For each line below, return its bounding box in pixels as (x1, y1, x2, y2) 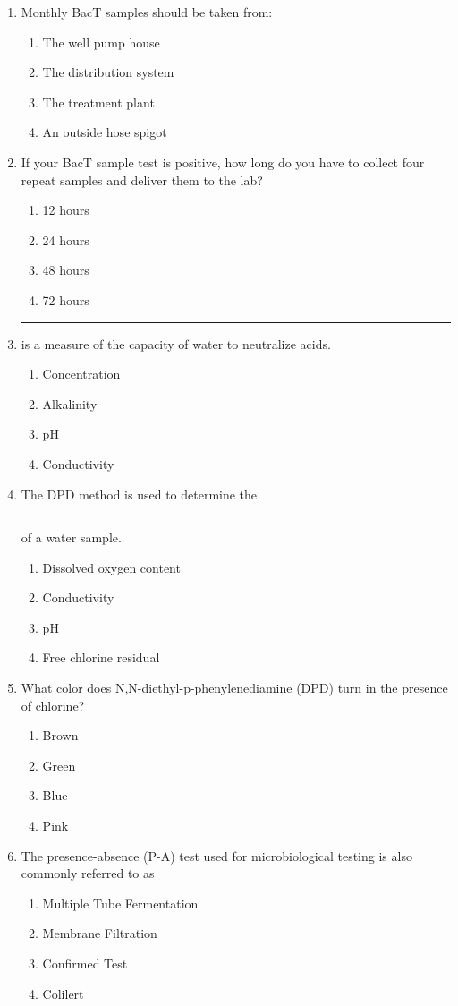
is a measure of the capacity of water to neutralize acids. (21, 334, 331, 353)
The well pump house (42, 32, 160, 51)
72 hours (42, 290, 89, 309)
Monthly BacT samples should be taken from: (21, 3, 273, 21)
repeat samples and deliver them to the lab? (21, 170, 263, 189)
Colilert (42, 984, 84, 1002)
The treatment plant (42, 92, 155, 111)
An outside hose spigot (42, 123, 167, 141)
